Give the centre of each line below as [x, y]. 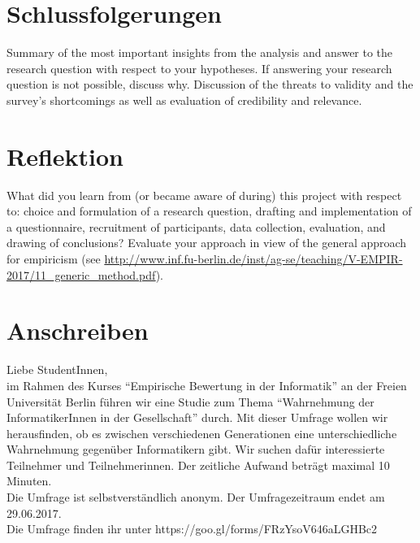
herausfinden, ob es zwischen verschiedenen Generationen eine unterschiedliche [202, 433]
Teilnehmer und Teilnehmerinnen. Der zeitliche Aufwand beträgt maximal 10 [198, 465]
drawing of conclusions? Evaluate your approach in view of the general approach [207, 243]
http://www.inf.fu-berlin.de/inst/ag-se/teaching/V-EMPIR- [253, 258]
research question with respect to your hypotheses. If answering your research [199, 68]
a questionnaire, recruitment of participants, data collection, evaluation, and [196, 226]
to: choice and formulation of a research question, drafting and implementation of [209, 211]
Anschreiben [78, 330]
